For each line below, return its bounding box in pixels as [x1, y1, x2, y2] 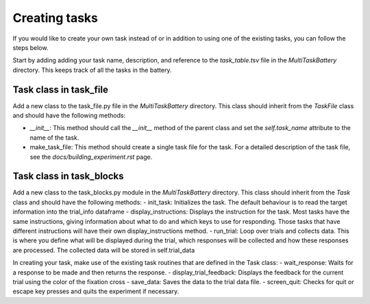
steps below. [12, 43, 49, 51]
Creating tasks [12, 10, 99, 25]
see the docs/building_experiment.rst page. [29, 153, 153, 161]
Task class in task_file [12, 84, 109, 95]
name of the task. [29, 134, 79, 142]
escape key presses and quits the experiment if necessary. [12, 288, 180, 296]
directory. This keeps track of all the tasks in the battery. [12, 66, 172, 74]
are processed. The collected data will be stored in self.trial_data [12, 246, 195, 254]
